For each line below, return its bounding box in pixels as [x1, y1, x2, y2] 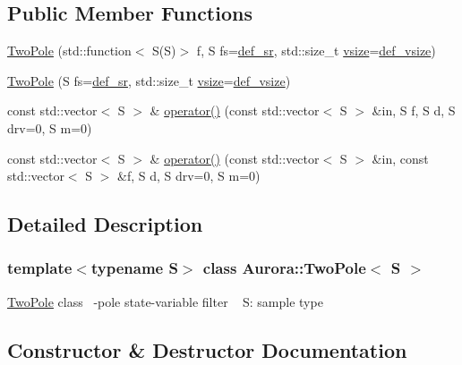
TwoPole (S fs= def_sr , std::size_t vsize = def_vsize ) [7, 71, 291, 89]
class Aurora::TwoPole [202, 257, 366, 279]
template [7, 257, 73, 279]
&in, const [372, 149, 429, 167]
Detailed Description [7, 210, 203, 238]
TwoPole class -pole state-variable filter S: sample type [7, 292, 323, 310]
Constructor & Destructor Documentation [7, 335, 407, 363]
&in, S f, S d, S [372, 101, 456, 120]
